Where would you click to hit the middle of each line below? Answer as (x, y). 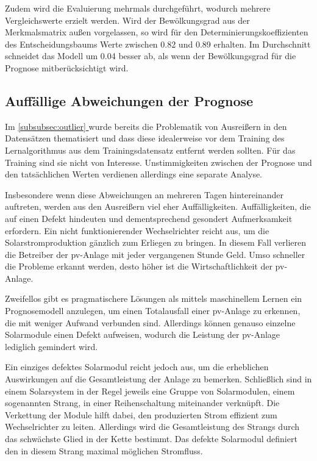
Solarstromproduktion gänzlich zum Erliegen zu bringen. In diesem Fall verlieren (155, 242)
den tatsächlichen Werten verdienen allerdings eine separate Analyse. (134, 174)
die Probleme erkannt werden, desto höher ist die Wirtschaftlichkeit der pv (145, 266)
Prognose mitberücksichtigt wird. (67, 67)
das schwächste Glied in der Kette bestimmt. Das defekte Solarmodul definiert (151, 439)
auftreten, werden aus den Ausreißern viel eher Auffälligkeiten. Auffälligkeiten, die (158, 206)
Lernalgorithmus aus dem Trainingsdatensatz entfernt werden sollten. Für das (150, 150)
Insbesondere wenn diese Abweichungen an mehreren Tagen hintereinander (144, 194)
